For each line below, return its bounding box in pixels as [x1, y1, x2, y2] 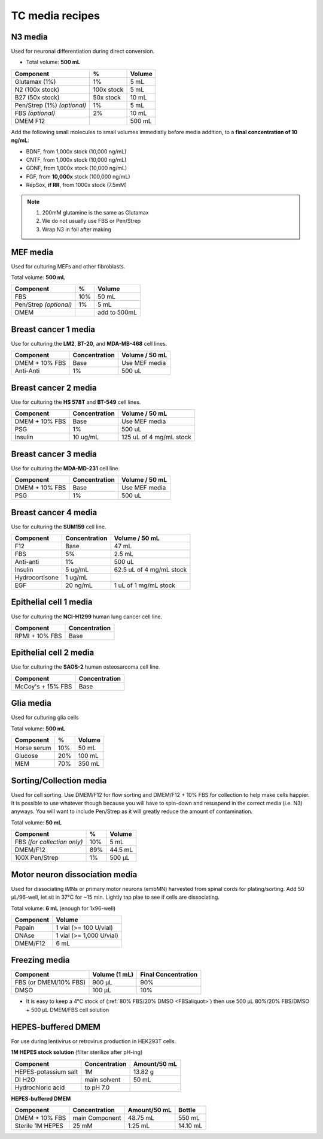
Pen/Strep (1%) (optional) [14, 101, 87, 109]
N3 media [11, 32, 48, 42]
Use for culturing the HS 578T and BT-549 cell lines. [11, 398, 141, 406]
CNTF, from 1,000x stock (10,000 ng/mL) [26, 156, 127, 164]
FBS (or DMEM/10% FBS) [14, 978, 86, 987]
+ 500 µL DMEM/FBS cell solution [26, 1006, 109, 1013]
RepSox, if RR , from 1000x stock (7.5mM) [26, 182, 127, 189]
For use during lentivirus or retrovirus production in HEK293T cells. [11, 1037, 176, 1045]
